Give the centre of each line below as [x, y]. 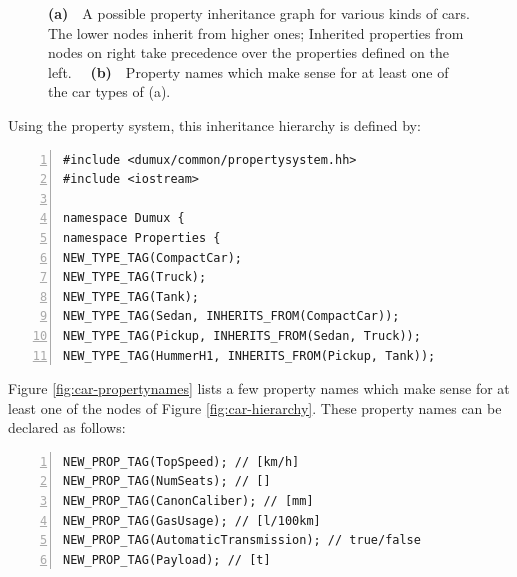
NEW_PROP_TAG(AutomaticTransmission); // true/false [242, 540]
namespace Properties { [142, 237]
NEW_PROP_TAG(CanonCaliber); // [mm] [188, 501]
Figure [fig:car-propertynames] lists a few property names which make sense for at [259, 388]
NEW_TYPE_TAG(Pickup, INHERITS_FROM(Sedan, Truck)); [242, 335]
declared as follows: [67, 427]
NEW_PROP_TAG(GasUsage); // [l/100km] [192, 520]
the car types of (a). [109, 91]
